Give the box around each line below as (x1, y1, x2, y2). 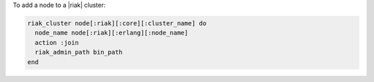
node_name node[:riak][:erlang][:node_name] (35, 29, 188, 37)
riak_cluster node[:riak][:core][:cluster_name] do (27, 19, 207, 27)
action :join (35, 39, 79, 46)
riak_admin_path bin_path (35, 48, 123, 57)
